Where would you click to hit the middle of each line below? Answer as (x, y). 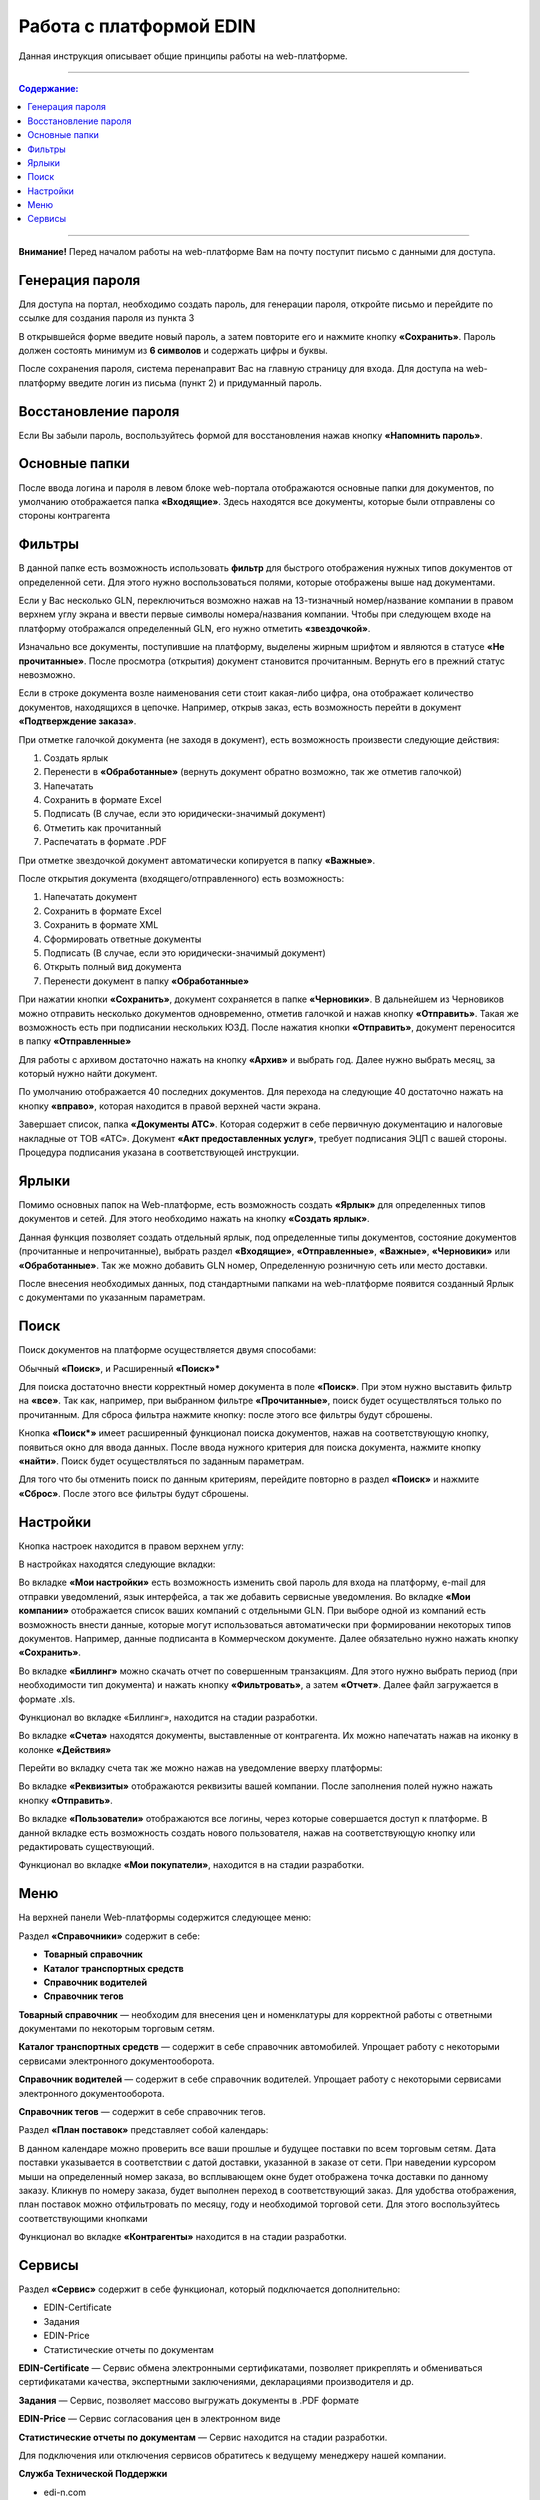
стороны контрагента (64, 516)
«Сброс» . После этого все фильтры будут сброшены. (133, 1493)
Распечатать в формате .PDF (105, 842)
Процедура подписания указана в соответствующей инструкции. (159, 1152)
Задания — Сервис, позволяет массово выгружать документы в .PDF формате (189, 2400)
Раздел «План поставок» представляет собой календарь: (143, 2130)
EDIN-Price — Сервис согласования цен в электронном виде (149, 2419)
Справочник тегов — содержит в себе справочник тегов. (142, 2112)
